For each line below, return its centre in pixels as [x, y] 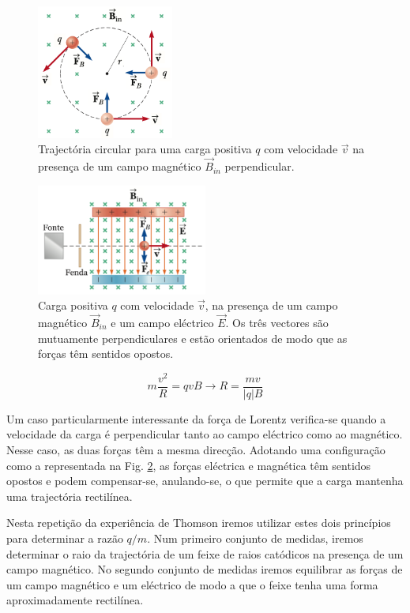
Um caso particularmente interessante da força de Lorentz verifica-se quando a [196, 418]
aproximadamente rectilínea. [75, 600]
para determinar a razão [65, 538]
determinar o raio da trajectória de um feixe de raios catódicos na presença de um [205, 553]
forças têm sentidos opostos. [106, 354]
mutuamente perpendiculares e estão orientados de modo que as [193, 338]
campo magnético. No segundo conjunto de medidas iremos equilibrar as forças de [205, 569]
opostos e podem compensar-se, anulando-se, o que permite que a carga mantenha [205, 481]
